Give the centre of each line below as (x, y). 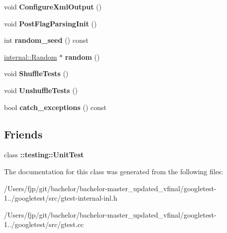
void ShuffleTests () (36, 73)
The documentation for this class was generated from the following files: (114, 171)
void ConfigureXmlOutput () (53, 6)
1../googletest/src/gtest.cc (44, 224)
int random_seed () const (46, 40)
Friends (23, 134)
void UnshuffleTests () (41, 90)
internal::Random (31, 57)
